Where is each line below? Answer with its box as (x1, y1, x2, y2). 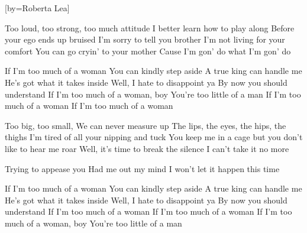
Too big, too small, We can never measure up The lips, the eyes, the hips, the (5, 119, 286, 131)
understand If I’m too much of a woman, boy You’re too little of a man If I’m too (5, 88, 301, 100)
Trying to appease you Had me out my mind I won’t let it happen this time (5, 162, 280, 174)
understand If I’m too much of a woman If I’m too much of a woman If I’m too (5, 205, 292, 218)
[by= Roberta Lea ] (5, 2, 70, 14)
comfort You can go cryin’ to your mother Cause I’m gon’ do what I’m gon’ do (5, 44, 291, 57)
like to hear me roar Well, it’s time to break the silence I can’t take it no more (5, 142, 289, 154)
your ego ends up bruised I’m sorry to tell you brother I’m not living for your (5, 33, 285, 46)
